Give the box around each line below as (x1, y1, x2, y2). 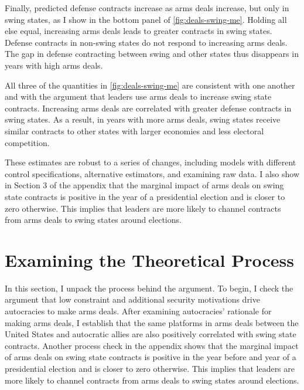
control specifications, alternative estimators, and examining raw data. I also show (5, 167, 300, 179)
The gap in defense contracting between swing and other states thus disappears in (5, 48, 299, 60)
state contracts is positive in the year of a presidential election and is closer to (5, 190, 285, 202)
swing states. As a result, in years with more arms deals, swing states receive (5, 113, 281, 126)
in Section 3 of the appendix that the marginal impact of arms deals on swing (5, 179, 284, 191)
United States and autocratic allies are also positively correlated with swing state (5, 328, 296, 340)
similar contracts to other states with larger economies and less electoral (5, 124, 264, 137)
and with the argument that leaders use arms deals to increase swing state (5, 90, 272, 103)
